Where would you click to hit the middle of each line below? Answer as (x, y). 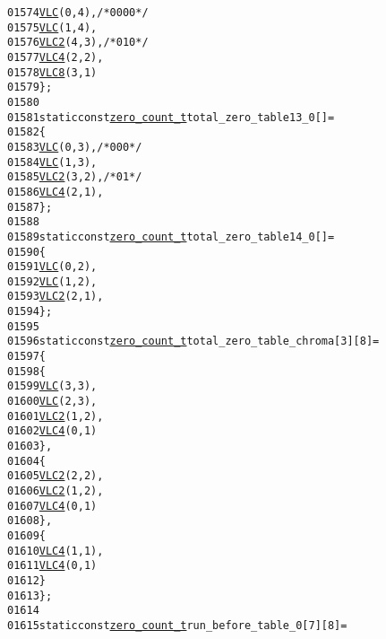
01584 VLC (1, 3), (52, 162)
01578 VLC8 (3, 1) (52, 72)
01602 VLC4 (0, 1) (52, 431)
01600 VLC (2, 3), (52, 402)
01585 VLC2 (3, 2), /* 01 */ (75, 177)
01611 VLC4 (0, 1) (52, 566)
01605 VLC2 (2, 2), (56, 476)
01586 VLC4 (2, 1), (56, 192)
